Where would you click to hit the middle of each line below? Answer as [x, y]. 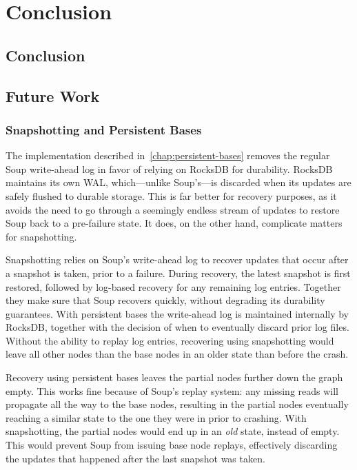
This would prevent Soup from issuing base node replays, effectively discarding [172, 445]
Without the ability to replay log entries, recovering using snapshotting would [170, 340]
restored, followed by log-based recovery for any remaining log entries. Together [173, 286]
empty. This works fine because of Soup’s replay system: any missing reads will [172, 390]
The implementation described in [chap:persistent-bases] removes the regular [168, 155]
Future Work [53, 95]
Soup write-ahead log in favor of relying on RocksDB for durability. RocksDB [169, 168]
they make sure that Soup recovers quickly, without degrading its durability [165, 300]
